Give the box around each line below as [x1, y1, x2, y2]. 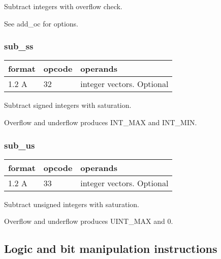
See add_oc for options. [4, 18, 78, 28]
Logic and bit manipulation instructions [4, 241, 217, 256]
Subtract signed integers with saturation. [4, 100, 132, 110]
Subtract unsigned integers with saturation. [4, 198, 139, 209]
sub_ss [4, 40, 34, 52]
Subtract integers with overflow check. [4, 1, 122, 11]
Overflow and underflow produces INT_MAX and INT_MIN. [4, 117, 197, 127]
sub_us [4, 138, 35, 151]
